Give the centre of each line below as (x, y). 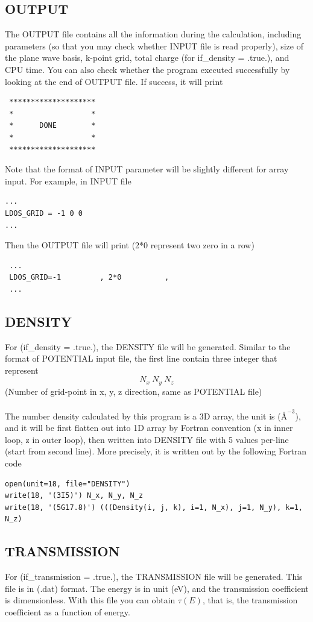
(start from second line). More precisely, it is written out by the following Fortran (156, 451)
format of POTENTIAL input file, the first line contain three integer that (141, 358)
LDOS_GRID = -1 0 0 (44, 213)
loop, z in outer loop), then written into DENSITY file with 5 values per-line (147, 439)
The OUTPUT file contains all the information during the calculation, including (153, 34)
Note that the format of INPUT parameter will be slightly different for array (147, 169)
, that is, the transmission (250, 600)
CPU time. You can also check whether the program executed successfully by (147, 69)
